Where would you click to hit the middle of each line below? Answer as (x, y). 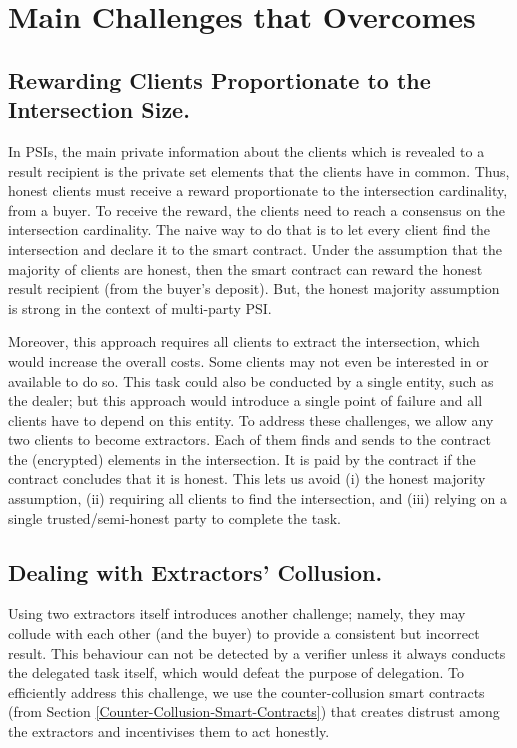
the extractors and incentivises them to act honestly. (169, 731)
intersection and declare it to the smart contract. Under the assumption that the (255, 248)
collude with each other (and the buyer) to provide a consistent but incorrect (244, 633)
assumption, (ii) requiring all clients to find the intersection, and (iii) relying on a (258, 498)
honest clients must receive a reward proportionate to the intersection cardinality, (258, 190)
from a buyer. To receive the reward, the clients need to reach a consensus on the (257, 209)
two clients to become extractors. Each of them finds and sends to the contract (249, 439)
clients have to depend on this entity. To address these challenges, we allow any (251, 419)
